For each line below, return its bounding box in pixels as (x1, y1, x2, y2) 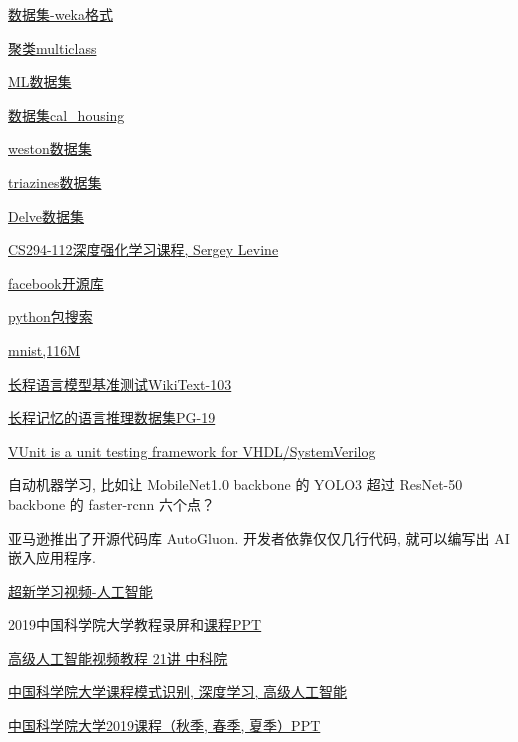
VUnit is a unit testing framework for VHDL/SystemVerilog (8, 440, 376, 461)
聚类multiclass (8, 37, 97, 58)
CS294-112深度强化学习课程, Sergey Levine (8, 239, 279, 260)
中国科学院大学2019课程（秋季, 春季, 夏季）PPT (8, 715, 321, 736)
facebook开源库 (8, 272, 104, 293)
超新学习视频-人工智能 (8, 580, 153, 601)
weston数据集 (8, 138, 92, 159)
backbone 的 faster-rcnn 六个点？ (8, 493, 216, 514)
